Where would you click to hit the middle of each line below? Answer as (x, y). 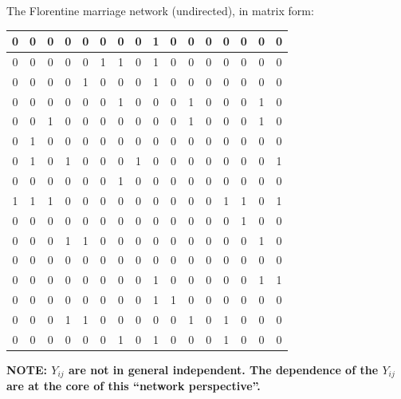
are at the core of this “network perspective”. (134, 386)
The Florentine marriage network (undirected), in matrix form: (160, 10)
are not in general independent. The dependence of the (224, 369)
